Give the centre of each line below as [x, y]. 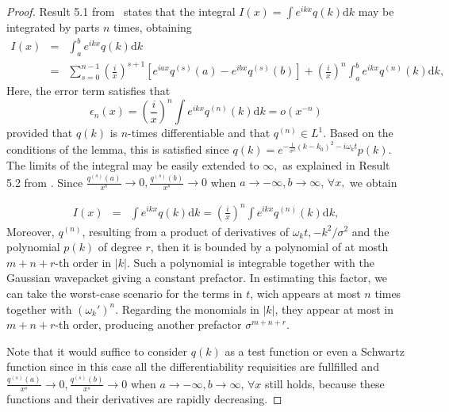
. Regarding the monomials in [187, 309]
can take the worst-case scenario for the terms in [125, 293]
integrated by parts [53, 27]
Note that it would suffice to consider [97, 351]
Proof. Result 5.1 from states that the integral [121, 11]
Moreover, [31, 231]
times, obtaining [152, 27]
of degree [120, 247]
